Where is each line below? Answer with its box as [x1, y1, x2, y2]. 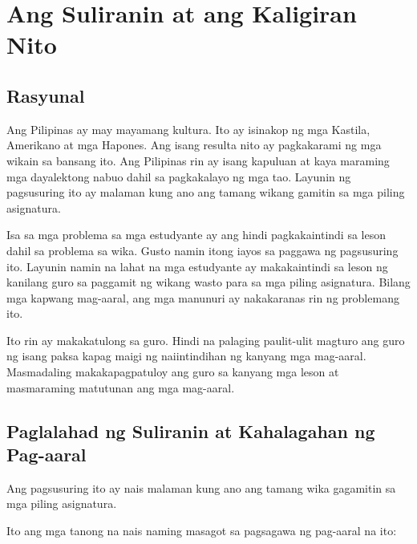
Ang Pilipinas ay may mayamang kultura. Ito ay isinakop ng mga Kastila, [6, 120, 370, 137]
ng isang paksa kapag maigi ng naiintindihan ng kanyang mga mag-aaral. [6, 347, 366, 364]
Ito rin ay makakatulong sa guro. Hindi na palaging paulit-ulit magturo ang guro [6, 331, 405, 348]
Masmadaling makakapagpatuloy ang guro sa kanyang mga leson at [6, 363, 339, 380]
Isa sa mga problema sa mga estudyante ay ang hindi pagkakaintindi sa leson [6, 226, 386, 243]
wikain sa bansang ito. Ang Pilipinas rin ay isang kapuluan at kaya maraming [6, 152, 390, 168]
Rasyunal [6, 83, 85, 108]
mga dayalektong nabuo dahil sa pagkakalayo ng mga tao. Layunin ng [6, 168, 351, 185]
